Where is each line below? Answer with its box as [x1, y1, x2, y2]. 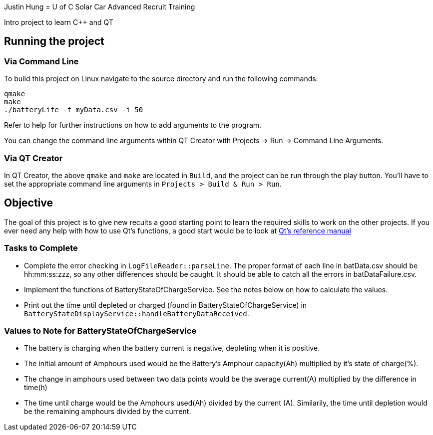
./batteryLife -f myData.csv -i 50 [4, 106, 143, 114]
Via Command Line [4, 56, 79, 66]
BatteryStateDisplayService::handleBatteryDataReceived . [24, 309, 249, 318]
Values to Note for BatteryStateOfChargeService [4, 325, 197, 336]
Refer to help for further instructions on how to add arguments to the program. [4, 121, 262, 130]
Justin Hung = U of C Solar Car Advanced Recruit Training [4, 2, 195, 11]
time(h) [24, 383, 47, 392]
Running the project [4, 35, 104, 48]
